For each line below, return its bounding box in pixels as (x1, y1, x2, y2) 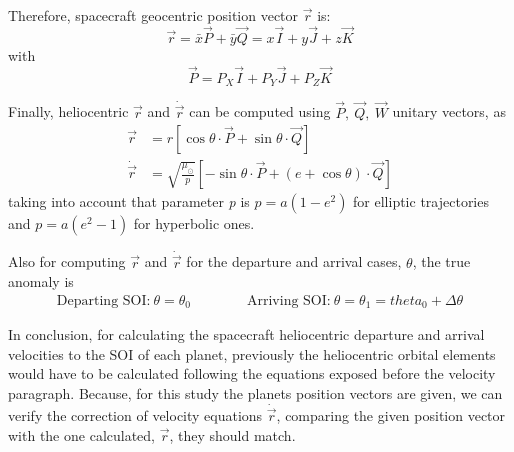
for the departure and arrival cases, (186, 251, 402, 272)
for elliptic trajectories (353, 191, 489, 212)
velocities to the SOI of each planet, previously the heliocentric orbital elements (8, 343, 496, 364)
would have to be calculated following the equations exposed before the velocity (8, 363, 496, 384)
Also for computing (8, 251, 126, 272)
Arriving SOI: (247, 293, 331, 308)
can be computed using (189, 101, 331, 122)
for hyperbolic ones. (133, 213, 255, 234)
